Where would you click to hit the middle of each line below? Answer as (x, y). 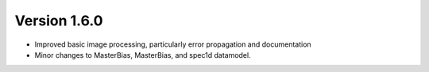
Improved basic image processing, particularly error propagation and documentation (173, 44)
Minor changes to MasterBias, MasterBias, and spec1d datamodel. (143, 55)
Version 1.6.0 (59, 21)
